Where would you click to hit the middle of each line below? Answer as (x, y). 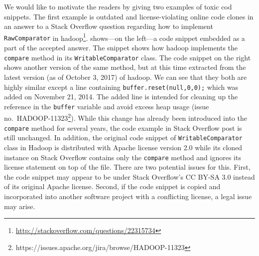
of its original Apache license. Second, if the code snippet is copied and (112, 186)
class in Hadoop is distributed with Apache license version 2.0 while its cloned (123, 147)
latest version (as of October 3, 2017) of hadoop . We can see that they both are (126, 77)
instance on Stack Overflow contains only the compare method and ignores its (123, 157)
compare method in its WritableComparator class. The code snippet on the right (128, 57)
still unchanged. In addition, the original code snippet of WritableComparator (123, 137)
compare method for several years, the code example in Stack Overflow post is (123, 128)
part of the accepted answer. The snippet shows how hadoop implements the (121, 48)
